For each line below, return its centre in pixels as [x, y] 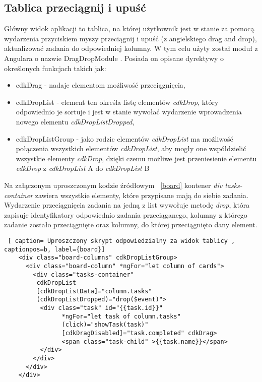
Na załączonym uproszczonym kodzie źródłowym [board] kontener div [113, 185]
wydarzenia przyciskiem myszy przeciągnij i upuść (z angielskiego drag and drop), [130, 38]
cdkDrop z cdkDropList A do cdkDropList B [83, 168]
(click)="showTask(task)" [105, 325]
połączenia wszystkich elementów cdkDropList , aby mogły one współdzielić [131, 148]
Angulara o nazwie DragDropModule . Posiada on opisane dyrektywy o [114, 58]
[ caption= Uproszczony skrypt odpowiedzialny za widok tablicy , [121, 241]
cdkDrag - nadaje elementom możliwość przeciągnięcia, [101, 85]
